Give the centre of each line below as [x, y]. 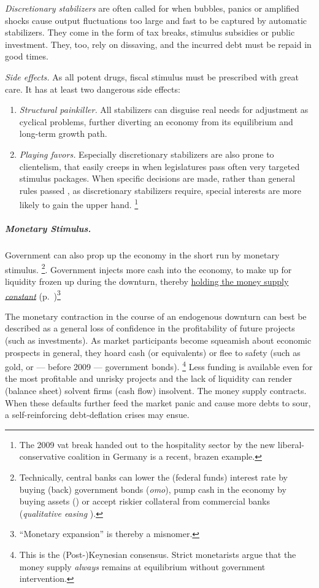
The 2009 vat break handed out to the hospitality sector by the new [147, 444]
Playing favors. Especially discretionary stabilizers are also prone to [147, 154]
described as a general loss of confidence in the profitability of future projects [150, 328]
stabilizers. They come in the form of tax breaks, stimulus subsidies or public [150, 32]
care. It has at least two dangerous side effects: [93, 89]
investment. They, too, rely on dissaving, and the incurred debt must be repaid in [158, 44]
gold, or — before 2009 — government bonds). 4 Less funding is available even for [159, 366]
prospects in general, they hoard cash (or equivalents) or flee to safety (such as [153, 352]
